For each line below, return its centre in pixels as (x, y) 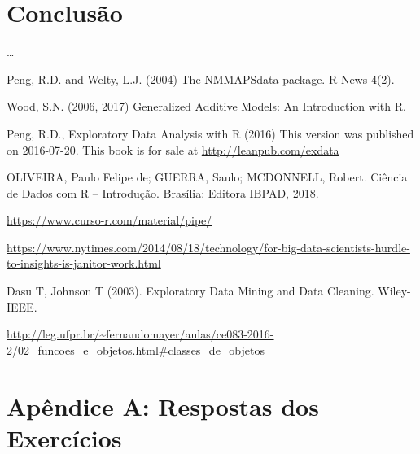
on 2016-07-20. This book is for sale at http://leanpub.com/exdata (173, 149)
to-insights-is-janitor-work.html (84, 263)
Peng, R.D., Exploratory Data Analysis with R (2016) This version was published (210, 133)
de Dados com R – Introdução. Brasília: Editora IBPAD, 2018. (163, 192)
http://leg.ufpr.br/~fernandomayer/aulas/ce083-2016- (140, 334)
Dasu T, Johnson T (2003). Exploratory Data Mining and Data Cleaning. (190, 291)
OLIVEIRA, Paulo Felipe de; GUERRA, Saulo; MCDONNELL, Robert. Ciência (207, 177)
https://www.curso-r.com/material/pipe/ (109, 220)
